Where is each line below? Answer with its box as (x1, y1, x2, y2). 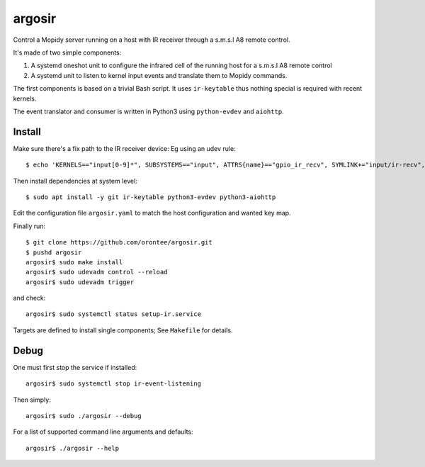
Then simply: (13, 395, 51, 404)
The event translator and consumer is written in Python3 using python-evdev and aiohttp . (13, 107, 284, 116)
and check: (13, 294, 46, 303)
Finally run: (13, 222, 46, 230)
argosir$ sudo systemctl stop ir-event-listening (25, 380, 202, 388)
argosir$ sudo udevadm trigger (25, 278, 135, 286)
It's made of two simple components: (13, 48, 122, 57)
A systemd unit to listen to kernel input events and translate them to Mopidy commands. (30, 71, 288, 79)
